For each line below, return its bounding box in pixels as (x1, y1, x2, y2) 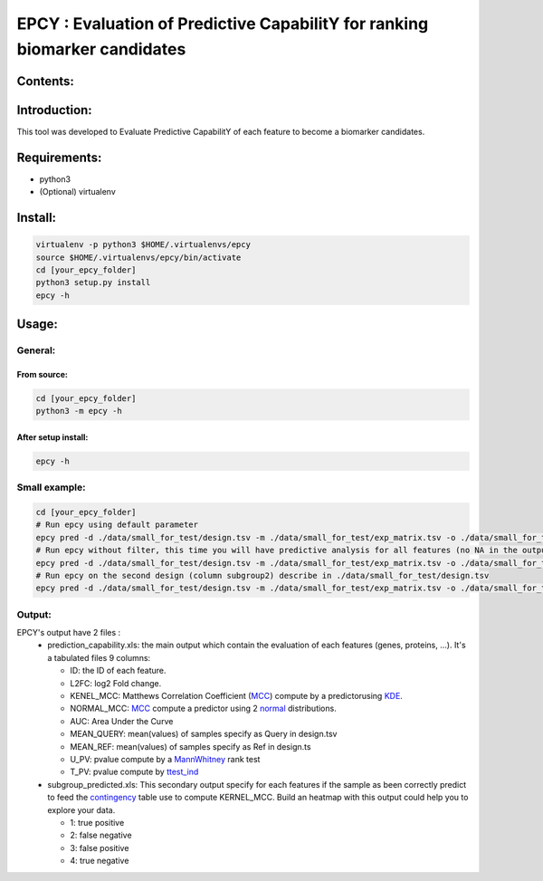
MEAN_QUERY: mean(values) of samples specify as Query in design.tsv (70, 729, 338, 740)
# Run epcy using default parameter (35, 520, 199, 530)
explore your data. (47, 804, 116, 815)
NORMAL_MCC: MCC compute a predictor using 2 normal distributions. (70, 703, 337, 714)
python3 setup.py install (35, 277, 151, 288)
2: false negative (70, 829, 132, 841)
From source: (16, 369, 68, 379)
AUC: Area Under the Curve (70, 715, 174, 726)
